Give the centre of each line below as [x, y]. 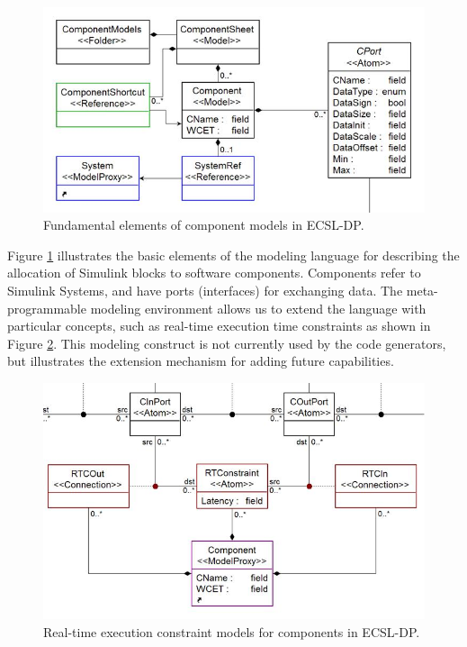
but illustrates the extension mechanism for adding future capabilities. [201, 361]
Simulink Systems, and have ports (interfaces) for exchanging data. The [205, 290]
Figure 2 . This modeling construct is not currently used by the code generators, [227, 343]
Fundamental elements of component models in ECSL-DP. [204, 225]
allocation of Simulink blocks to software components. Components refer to [214, 273]
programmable [47, 308]
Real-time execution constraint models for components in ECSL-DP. [232, 631]
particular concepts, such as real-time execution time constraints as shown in [219, 326]
